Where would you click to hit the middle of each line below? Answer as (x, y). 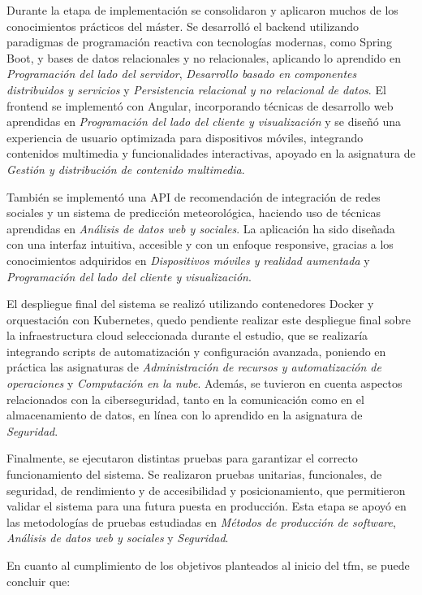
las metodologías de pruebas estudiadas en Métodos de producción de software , (201, 521)
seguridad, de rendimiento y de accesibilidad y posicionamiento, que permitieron (206, 490)
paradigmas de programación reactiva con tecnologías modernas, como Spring (199, 42)
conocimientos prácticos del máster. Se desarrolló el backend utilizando (183, 26)
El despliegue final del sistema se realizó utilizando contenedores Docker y (190, 304)
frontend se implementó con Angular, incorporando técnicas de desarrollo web (200, 105)
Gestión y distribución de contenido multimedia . (126, 169)
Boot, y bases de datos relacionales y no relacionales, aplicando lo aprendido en (204, 57)
